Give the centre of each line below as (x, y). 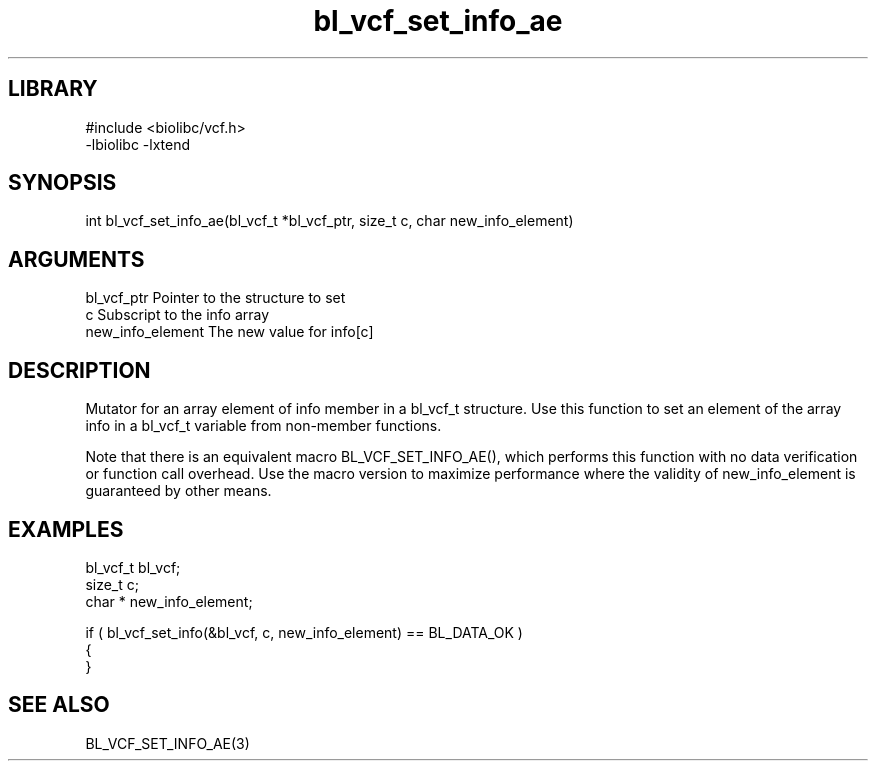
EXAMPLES (66, 529)
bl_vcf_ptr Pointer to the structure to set (215, 298)
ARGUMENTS (76, 259)
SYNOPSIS (62, 183)
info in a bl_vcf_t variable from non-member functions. (263, 426)
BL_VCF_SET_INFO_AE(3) (167, 743)
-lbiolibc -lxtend (138, 144)
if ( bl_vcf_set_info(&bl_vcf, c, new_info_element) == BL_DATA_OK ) (304, 632)
